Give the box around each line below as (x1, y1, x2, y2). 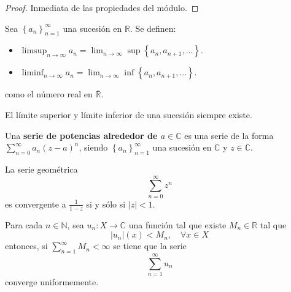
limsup (21, 47, 47, 56)
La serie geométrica (5, 162, 78, 175)
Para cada (5, 218, 43, 231)
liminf (21, 69, 44, 78)
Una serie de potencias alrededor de (5, 129, 158, 141)
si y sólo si (86, 197, 126, 210)
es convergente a (5, 197, 66, 210)
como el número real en (5, 88, 93, 100)
